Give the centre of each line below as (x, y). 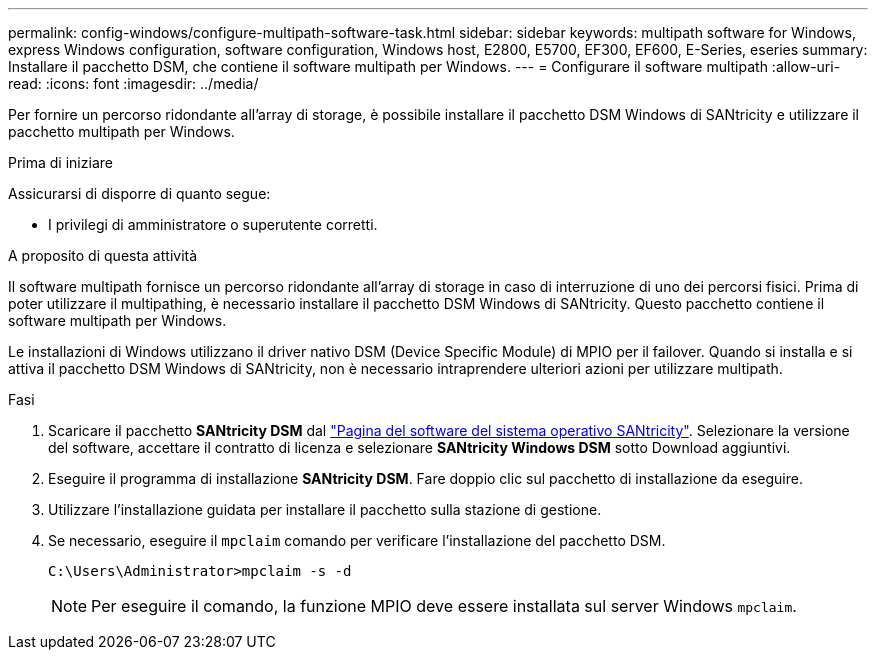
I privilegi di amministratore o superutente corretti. (213, 224)
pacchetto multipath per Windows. (121, 131)
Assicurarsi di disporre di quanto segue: (139, 193)
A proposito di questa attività (103, 255)
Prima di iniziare (60, 162)
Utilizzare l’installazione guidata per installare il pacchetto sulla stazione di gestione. (325, 509)
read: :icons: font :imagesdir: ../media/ (133, 83)
